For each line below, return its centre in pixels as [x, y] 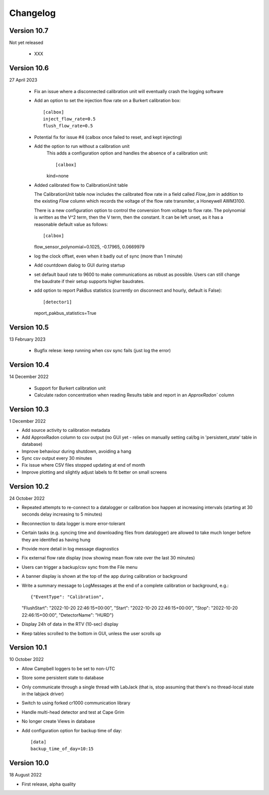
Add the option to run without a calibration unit [82, 146]
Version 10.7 [29, 31]
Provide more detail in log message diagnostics [70, 549]
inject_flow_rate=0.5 [69, 119]
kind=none [58, 176]
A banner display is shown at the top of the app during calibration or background [105, 576]
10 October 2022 [27, 660]
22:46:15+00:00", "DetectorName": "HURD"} [68, 615]
